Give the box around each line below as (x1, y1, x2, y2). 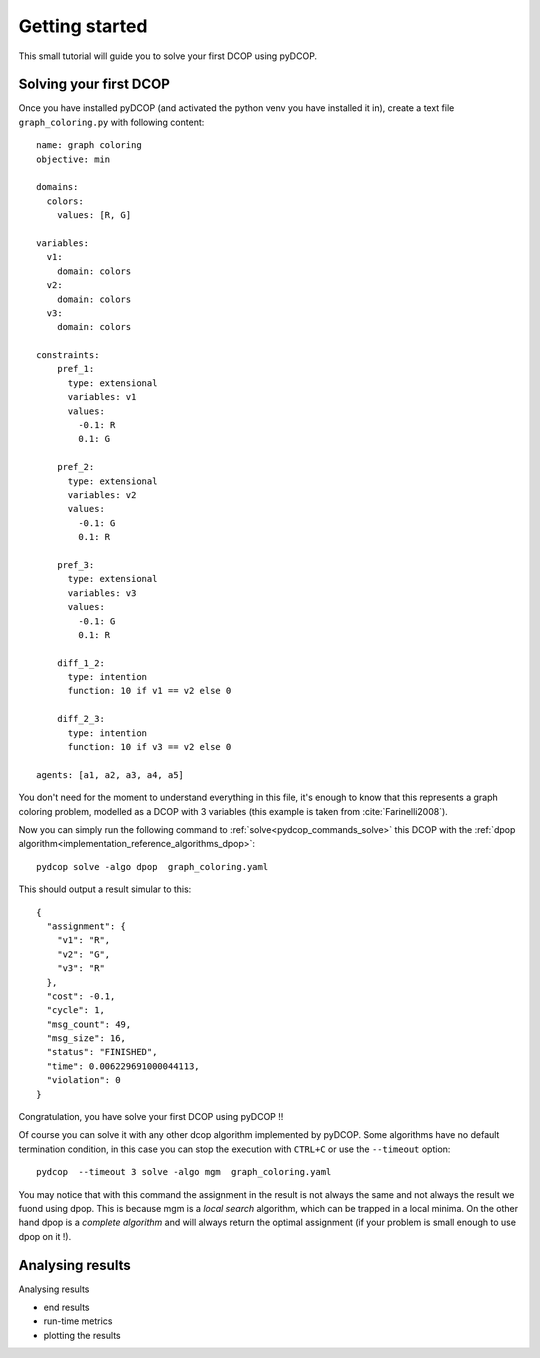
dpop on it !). (18, 1230, 72, 1242)
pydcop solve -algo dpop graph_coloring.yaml (36, 861, 269, 872)
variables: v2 (67, 490, 137, 500)
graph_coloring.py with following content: (18, 116, 205, 128)
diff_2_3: (56, 713, 105, 725)
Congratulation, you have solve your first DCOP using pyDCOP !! (18, 1111, 284, 1123)
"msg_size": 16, (46, 1033, 127, 1044)
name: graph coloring (36, 140, 142, 151)
